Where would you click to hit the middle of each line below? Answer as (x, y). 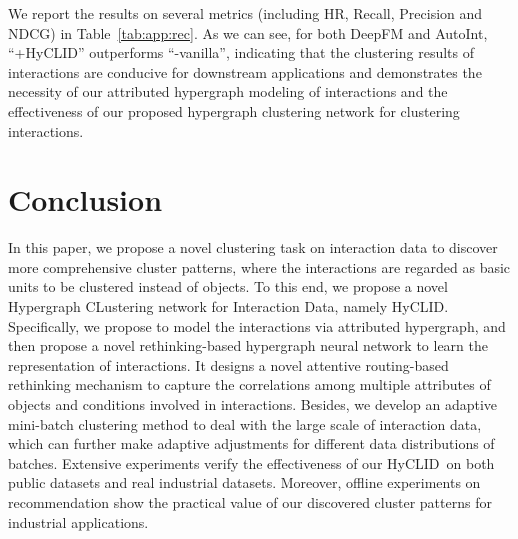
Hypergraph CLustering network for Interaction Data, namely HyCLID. (228, 306)
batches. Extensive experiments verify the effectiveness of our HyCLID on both (251, 462)
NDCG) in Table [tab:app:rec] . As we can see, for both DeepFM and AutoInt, (248, 32)
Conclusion (85, 199)
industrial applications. (78, 521)
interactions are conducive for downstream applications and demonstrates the (245, 71)
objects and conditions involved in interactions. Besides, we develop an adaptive (253, 404)
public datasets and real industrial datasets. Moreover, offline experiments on (244, 482)
